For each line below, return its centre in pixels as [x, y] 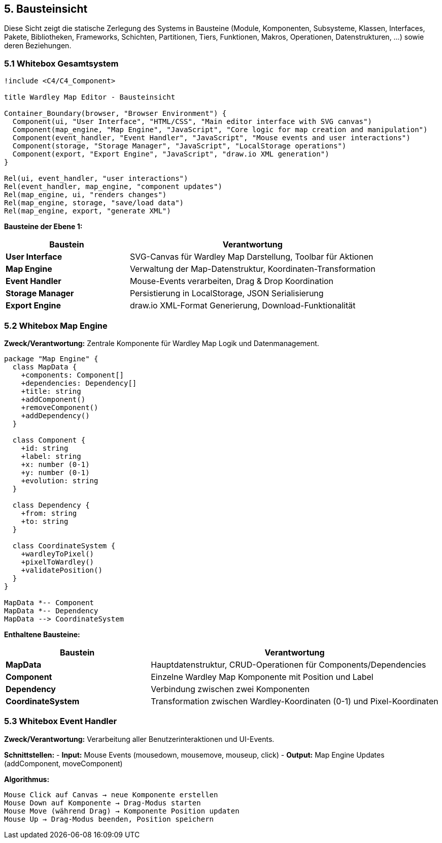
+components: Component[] [73, 375]
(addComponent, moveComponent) [63, 763]
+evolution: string [60, 480]
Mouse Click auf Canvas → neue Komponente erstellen [111, 794]
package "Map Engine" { [51, 358]
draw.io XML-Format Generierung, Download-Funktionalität [243, 306]
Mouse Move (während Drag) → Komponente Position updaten [122, 811]
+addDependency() [55, 415]
